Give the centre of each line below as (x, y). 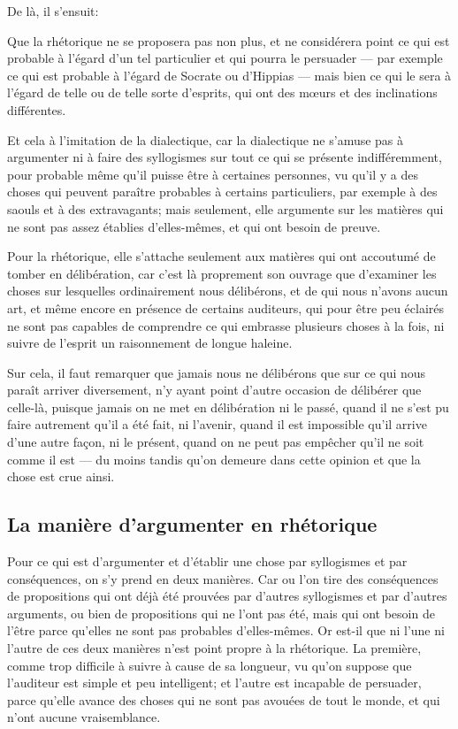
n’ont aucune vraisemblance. (84, 717)
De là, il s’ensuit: (53, 11)
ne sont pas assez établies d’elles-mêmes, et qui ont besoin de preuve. (194, 226)
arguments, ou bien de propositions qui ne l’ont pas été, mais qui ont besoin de (221, 613)
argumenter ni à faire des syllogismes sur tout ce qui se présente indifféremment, (225, 157)
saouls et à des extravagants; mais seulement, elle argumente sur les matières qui (225, 208)
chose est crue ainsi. (61, 476)
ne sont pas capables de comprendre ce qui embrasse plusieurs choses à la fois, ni (226, 325)
